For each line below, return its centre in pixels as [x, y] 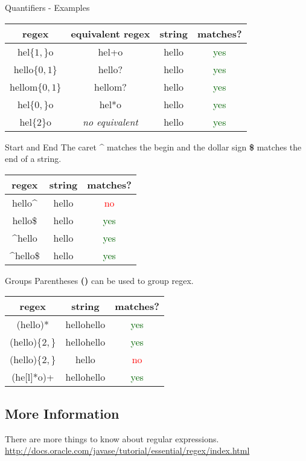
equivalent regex [110, 33]
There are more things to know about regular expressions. [112, 438]
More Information [62, 413]
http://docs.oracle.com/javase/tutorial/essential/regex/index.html [127, 450]
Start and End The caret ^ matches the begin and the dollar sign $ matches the [153, 147]
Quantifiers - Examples [47, 7]
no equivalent [110, 121]
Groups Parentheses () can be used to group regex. [99, 280]
